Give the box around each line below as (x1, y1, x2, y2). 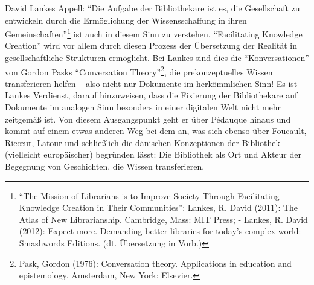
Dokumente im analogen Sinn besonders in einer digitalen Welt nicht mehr (5, 101, 281, 114)
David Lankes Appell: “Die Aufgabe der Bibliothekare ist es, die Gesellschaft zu (5, 2, 300, 14)
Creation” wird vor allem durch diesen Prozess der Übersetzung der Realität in (5, 39, 297, 52)
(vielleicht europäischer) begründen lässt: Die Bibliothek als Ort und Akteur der (5, 148, 301, 161)
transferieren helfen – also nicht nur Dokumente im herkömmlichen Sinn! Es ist (5, 77, 298, 89)
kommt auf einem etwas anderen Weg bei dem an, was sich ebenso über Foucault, (5, 124, 307, 137)
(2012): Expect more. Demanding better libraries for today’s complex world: (19, 225, 301, 237)
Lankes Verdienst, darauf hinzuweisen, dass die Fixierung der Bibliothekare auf (5, 89, 298, 101)
